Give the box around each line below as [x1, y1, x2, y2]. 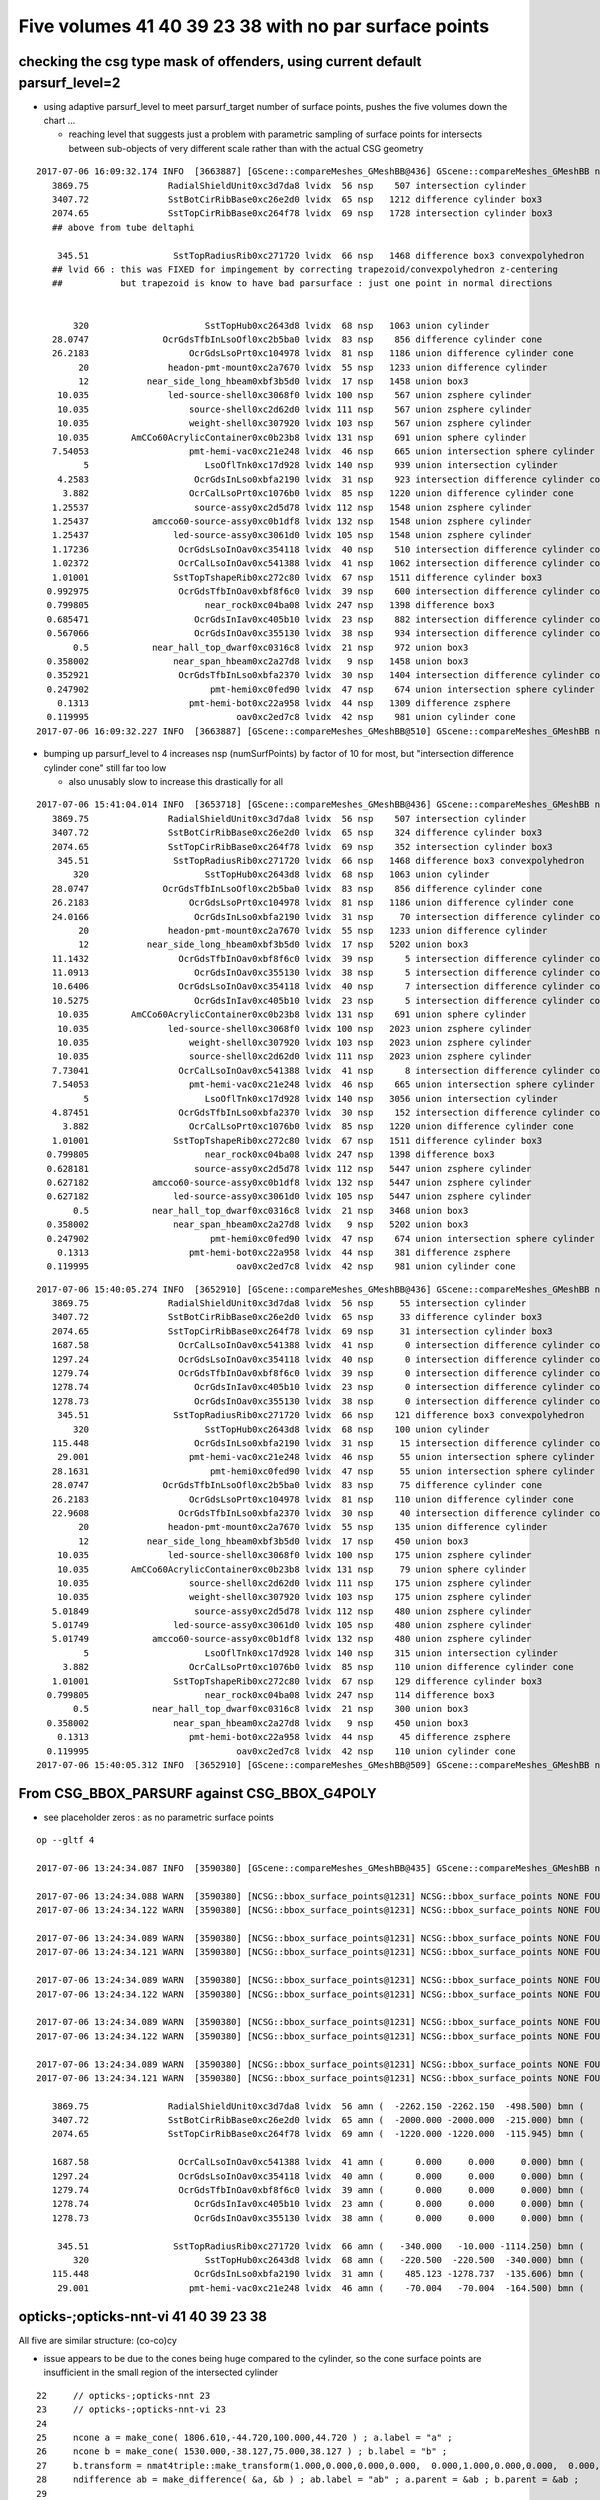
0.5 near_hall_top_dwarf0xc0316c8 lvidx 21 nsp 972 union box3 [73, 641, 469, 653]
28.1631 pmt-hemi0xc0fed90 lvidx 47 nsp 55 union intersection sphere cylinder [51, 1465, 595, 1477]
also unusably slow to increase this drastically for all [68, 776, 284, 788]
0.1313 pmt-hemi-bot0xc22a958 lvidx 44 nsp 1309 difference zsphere [56, 698, 511, 709]
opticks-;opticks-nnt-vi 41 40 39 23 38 [18, 2308, 267, 2325]
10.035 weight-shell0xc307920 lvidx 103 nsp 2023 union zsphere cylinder [56, 1037, 532, 1049]
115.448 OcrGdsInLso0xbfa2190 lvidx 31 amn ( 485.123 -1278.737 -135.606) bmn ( [51, 2268, 585, 2280]
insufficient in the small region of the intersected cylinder [43, 2366, 279, 2379]
